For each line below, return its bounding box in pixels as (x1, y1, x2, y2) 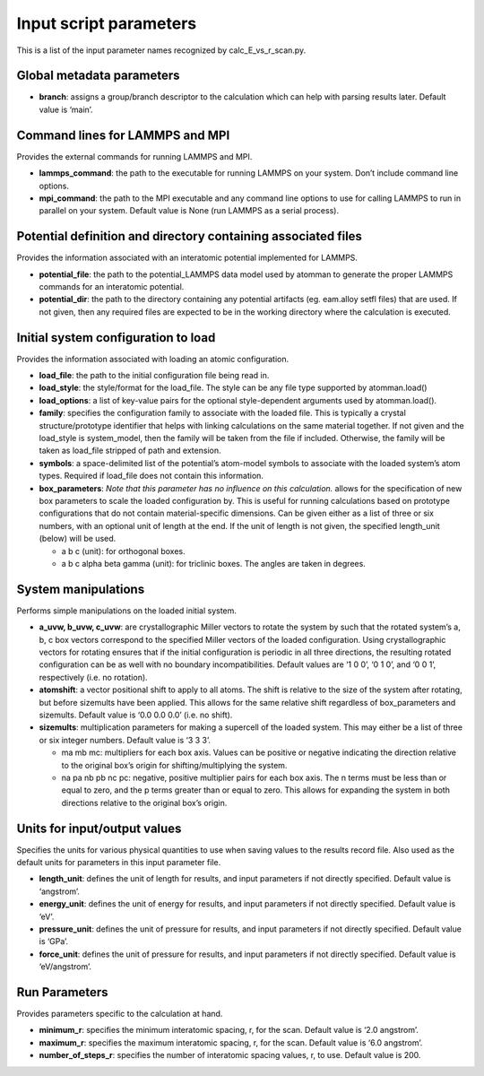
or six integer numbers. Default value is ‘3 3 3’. (39, 734, 211, 745)
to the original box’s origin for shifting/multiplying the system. (61, 759, 288, 770)
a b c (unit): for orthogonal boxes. (61, 545, 186, 556)
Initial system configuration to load (16, 330, 216, 345)
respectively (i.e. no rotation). (39, 672, 148, 682)
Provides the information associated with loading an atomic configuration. (16, 353, 290, 364)
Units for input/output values (16, 820, 182, 836)
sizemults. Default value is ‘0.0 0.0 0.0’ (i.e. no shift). (39, 709, 233, 720)
